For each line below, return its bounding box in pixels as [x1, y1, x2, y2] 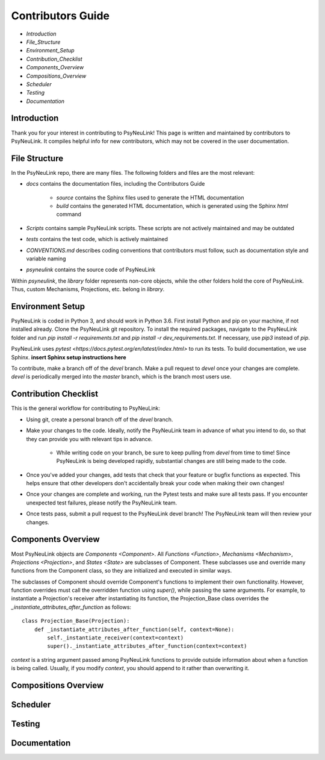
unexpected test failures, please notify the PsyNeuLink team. [26, 499, 178, 506]
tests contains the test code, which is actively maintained [26, 236, 169, 243]
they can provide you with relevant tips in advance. [26, 435, 153, 442]
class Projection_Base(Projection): [22, 618, 130, 624]
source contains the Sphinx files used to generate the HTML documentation [56, 193, 244, 201]
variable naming [26, 255, 66, 262]
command [56, 211, 81, 218]
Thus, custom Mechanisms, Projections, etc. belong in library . [11, 286, 165, 293]
